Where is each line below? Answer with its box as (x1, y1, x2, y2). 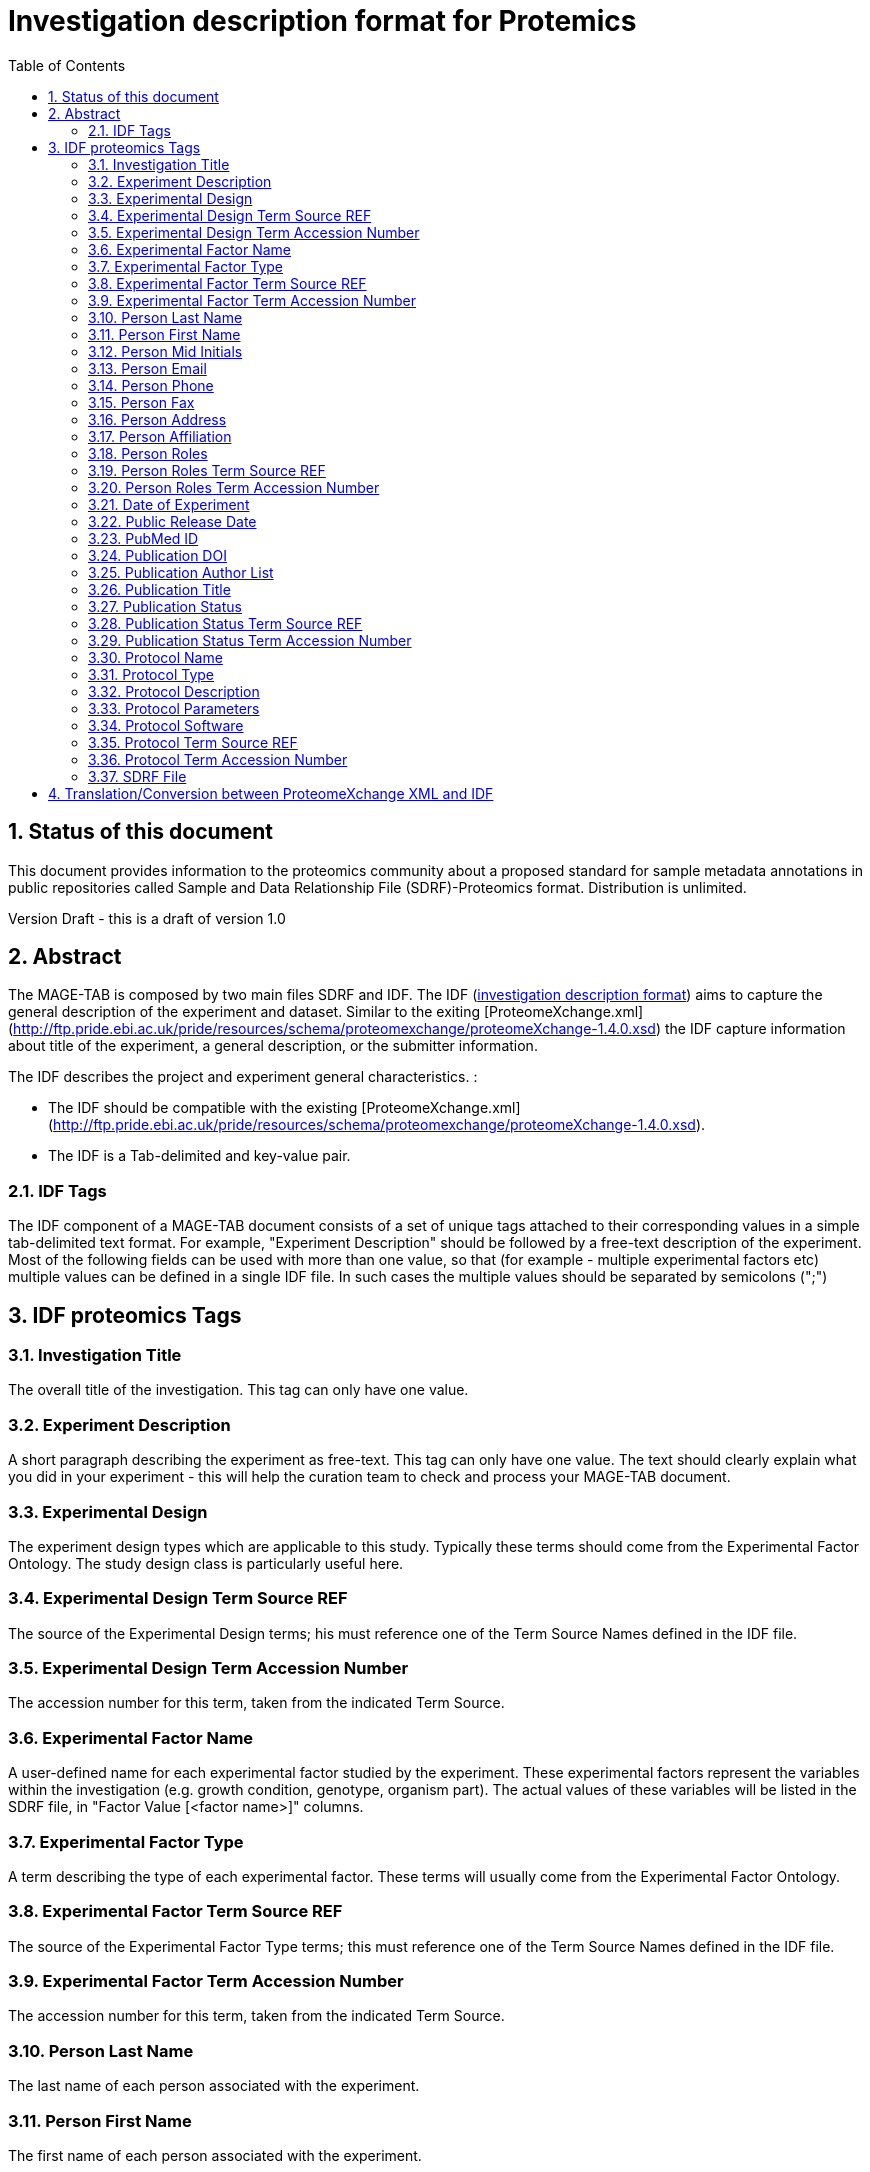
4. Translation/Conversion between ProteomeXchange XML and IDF (48, 784, 494, 802)
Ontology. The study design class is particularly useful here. (8, 1554, 404, 1572)
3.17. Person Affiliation (88, 427, 232, 445)
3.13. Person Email (88, 359, 207, 377)
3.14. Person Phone (88, 376, 214, 394)
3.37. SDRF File (88, 767, 187, 785)
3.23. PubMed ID (88, 529, 199, 547)
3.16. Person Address (88, 410, 227, 428)
